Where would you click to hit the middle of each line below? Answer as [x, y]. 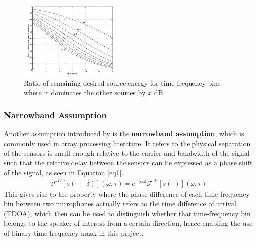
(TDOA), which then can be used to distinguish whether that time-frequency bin [127, 213]
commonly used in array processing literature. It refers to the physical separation [127, 143]
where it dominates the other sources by [85, 93]
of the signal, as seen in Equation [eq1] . [64, 172]
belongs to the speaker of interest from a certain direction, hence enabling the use [128, 223]
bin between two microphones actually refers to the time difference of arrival [120, 203]
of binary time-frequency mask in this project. [74, 233]
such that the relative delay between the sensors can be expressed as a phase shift [128, 162]
